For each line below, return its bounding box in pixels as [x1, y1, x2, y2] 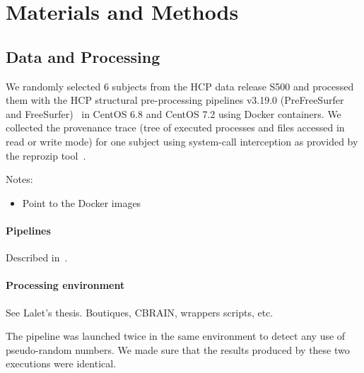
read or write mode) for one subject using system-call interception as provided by [6, 134, 358, 148]
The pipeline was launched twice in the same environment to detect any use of [6, 328, 346, 343]
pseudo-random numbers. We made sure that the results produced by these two [6, 342, 350, 357]
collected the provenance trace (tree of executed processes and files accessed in [6, 120, 345, 135]
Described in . [6, 250, 68, 265]
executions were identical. [6, 356, 117, 371]
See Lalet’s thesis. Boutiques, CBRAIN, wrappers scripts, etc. [6, 304, 274, 319]
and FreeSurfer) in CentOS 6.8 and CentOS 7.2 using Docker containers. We [6, 106, 341, 121]
